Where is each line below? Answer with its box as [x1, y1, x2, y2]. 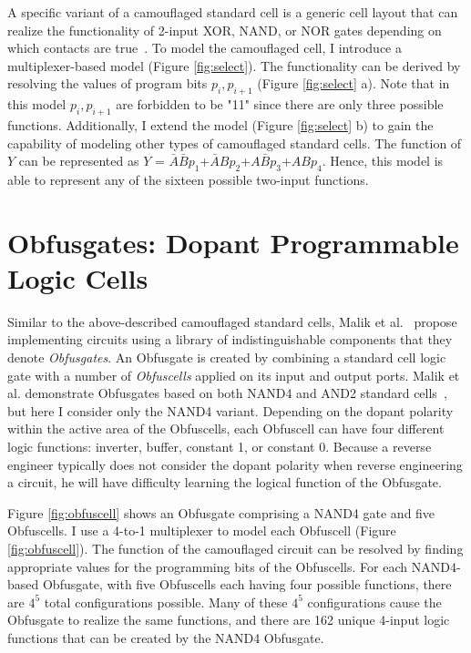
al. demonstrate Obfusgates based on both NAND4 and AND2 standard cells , [7, 383, 447, 403]
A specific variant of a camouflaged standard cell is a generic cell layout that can [7, 3, 458, 21]
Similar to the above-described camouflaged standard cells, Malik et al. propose [7, 311, 457, 331]
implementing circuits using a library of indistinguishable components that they [7, 330, 453, 349]
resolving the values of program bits [7, 74, 208, 93]
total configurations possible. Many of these [44, 592, 288, 611]
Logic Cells [7, 259, 148, 296]
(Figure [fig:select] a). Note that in [257, 74, 450, 93]
